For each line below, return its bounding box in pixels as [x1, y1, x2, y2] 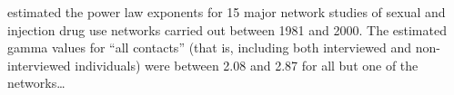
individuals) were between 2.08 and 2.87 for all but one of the [75, 55, 419, 74]
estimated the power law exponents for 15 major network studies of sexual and [7, 3, 446, 21]
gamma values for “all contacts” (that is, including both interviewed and [7, 38, 412, 57]
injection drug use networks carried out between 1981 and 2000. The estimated [7, 20, 447, 39]
